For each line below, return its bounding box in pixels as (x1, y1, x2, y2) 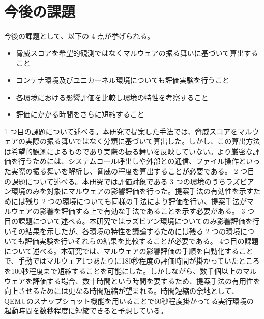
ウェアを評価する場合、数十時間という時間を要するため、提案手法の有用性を (4, 275, 260, 286)
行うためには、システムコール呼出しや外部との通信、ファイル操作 (18, 156, 239, 166)
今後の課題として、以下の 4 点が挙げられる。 (4, 31, 155, 41)
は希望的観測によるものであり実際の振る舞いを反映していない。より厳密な (4, 146, 253, 156)
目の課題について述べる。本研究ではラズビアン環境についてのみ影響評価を (4, 216, 253, 226)
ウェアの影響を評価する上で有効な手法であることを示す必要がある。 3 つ (11, 206, 255, 216)
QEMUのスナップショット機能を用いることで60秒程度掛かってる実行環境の (4, 295, 254, 306)
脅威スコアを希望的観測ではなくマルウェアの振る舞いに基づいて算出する (16, 47, 258, 58)
